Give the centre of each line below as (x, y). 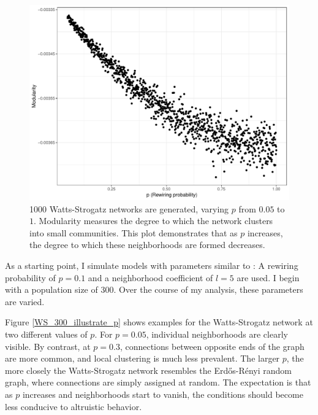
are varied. (25, 301)
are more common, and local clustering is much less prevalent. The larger (142, 358)
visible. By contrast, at (48, 346)
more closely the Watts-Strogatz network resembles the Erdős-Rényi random (149, 370)
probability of (30, 277)
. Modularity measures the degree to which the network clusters (153, 221)
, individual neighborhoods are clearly (217, 334)
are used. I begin (268, 277)
